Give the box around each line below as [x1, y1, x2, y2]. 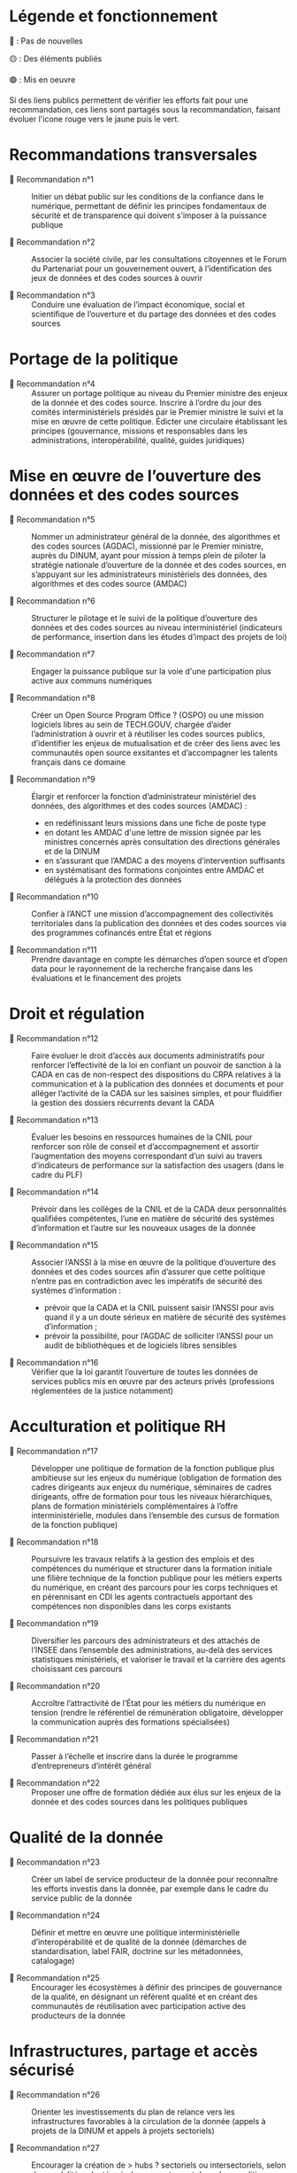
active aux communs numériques [31, 675, 153, 686]
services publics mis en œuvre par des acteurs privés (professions [31, 1375, 275, 1386]
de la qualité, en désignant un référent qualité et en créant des [31, 1991, 258, 2002]
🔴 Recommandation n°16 [9, 1357, 99, 1367]
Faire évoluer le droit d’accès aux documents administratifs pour [31, 1050, 265, 1061]
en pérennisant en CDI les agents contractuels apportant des [31, 1591, 254, 1601]
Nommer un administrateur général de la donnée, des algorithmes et [31, 531, 281, 541]
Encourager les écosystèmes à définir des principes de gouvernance [31, 1982, 283, 1992]
